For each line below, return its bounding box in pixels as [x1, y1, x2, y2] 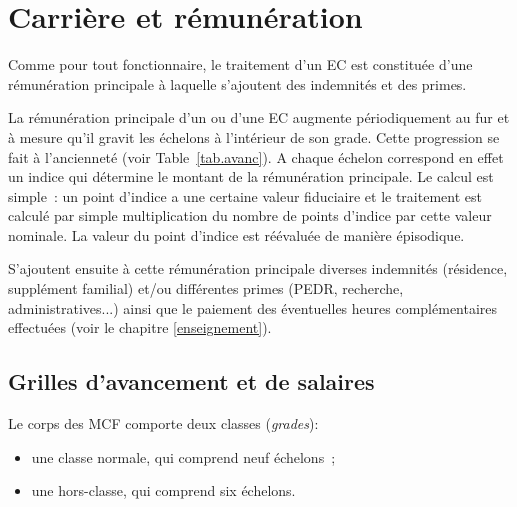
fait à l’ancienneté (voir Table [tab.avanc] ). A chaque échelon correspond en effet [8, 146, 504, 167]
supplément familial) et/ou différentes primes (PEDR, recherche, [8, 278, 404, 299]
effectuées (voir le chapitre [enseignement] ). [8, 317, 272, 338]
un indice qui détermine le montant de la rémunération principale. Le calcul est [8, 166, 494, 187]
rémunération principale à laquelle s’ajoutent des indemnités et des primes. [8, 73, 467, 94]
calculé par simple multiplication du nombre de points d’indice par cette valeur [8, 205, 492, 226]
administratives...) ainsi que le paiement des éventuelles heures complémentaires [8, 297, 498, 318]
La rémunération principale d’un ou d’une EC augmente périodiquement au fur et [8, 107, 510, 128]
